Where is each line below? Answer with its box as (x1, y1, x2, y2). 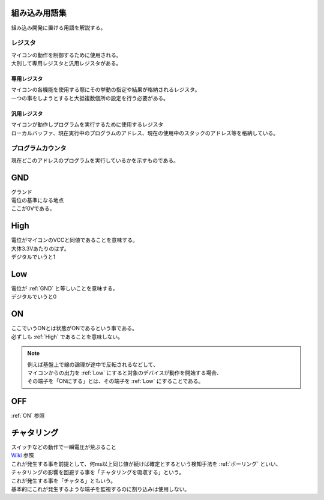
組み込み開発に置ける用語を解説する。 (11, 24, 106, 31)
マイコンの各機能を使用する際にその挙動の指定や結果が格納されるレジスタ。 (11, 86, 200, 93)
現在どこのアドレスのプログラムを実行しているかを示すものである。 (11, 157, 179, 164)
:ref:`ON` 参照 (11, 412, 45, 420)
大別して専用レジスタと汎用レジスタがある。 (11, 60, 122, 67)
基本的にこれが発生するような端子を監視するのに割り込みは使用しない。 (11, 486, 190, 493)
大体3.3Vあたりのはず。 (11, 245, 70, 252)
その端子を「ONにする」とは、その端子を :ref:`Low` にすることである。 (27, 378, 204, 385)
